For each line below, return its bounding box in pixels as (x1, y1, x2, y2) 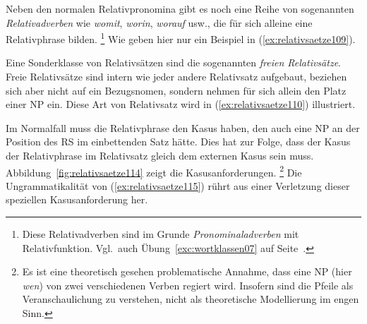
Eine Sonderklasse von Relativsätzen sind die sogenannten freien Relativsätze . (6, 55, 341, 70)
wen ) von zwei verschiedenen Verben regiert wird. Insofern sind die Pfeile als (22, 277, 354, 292)
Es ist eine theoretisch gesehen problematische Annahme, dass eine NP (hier (22, 264, 352, 279)
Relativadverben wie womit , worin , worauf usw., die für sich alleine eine (6, 15, 313, 30)
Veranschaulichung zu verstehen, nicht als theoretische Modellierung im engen (22, 292, 359, 306)
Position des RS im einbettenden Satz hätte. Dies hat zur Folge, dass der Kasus (6, 134, 351, 149)
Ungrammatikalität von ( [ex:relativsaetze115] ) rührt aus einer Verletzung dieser (6, 178, 350, 193)
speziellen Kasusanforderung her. (6, 192, 148, 207)
